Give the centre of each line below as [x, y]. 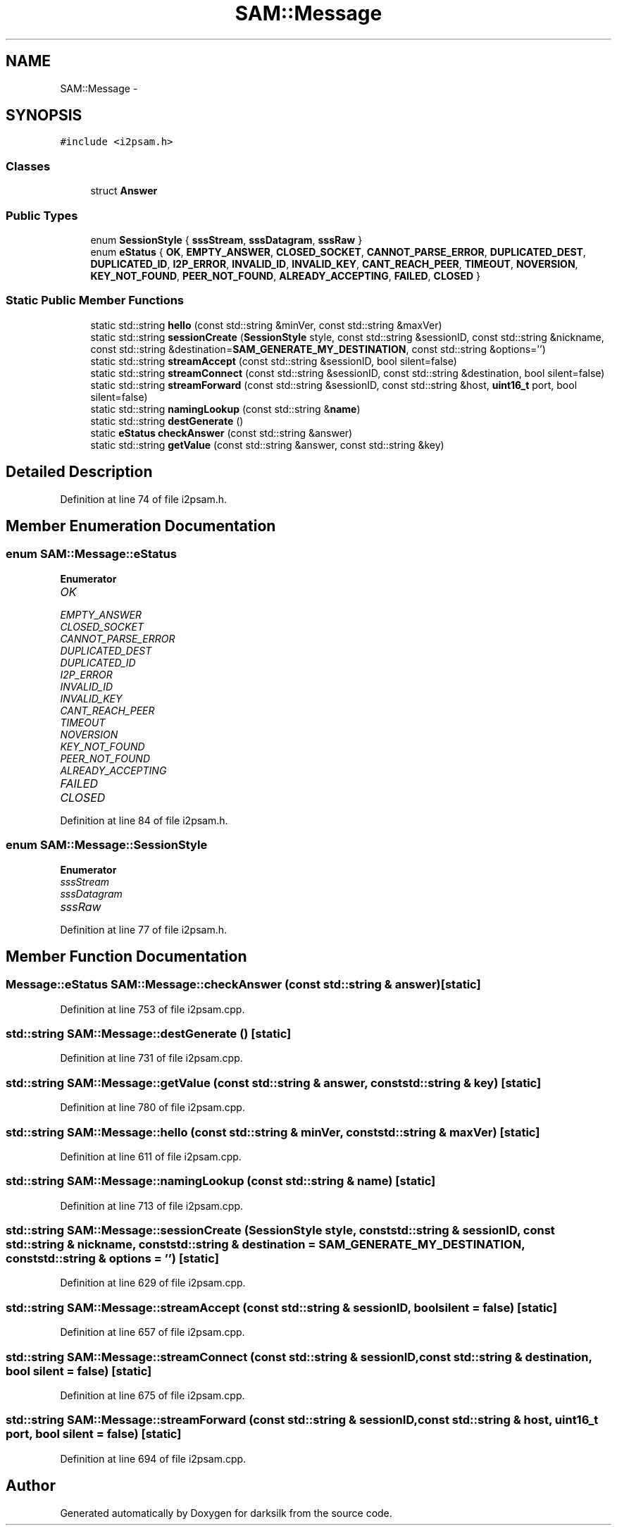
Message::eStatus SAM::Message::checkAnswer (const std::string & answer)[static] [243, 985]
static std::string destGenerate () [167, 421]
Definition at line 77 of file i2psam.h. [143, 929]
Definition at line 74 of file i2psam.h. [144, 499]
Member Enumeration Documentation [141, 526]
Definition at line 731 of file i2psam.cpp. [151, 1058]
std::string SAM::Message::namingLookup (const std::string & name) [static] [221, 1181]
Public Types [42, 215]
